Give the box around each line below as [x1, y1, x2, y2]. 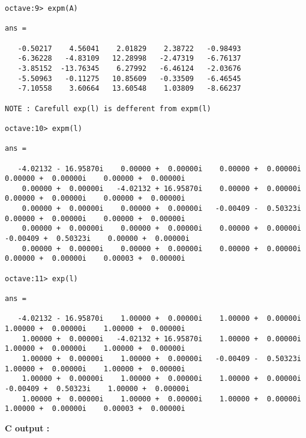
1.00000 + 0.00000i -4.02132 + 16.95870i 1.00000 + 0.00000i [22, 334, 301, 343]
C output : [5, 421, 50, 434]
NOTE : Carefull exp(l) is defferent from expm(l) [5, 104, 211, 113]
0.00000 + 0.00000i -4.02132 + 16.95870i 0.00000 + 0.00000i [22, 184, 301, 193]
